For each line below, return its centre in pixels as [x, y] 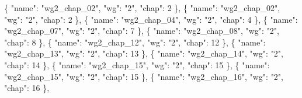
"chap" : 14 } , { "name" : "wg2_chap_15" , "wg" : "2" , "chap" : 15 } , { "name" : [137, 64]
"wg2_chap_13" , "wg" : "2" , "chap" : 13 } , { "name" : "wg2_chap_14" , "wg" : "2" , [144, 53]
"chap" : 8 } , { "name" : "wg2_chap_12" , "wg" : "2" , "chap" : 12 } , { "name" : [135, 42]
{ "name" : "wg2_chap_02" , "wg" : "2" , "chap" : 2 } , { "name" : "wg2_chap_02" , [142, 8]
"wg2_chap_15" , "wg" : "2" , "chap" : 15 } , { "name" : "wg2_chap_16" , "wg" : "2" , [144, 76]
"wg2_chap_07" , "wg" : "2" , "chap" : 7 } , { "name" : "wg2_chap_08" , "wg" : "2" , [142, 31]
